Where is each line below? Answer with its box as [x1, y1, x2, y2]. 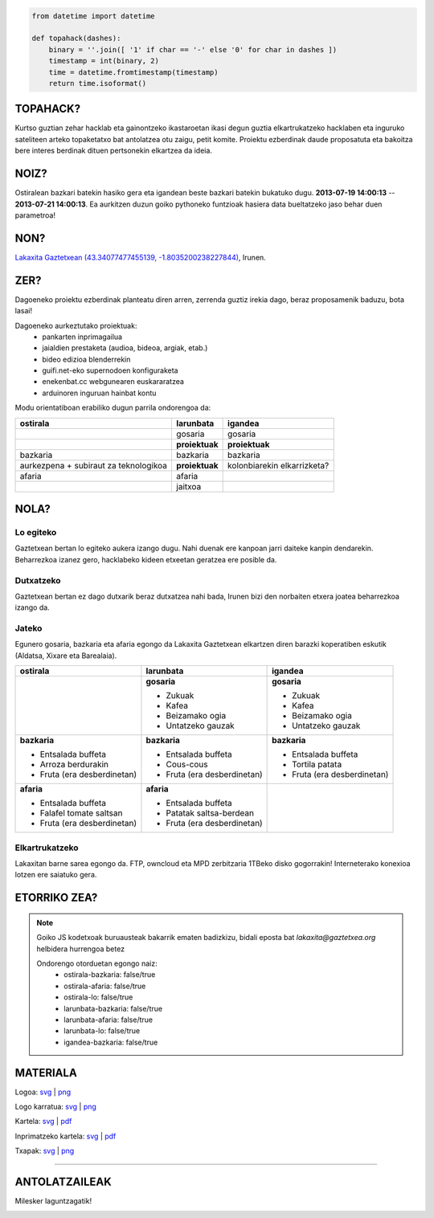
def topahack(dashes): [31, 34, 121, 43]
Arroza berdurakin [39, 759, 108, 770]
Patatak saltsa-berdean [166, 807, 255, 819]
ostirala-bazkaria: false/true [63, 970, 156, 979]
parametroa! [14, 210, 56, 220]
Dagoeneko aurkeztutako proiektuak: [14, 321, 137, 330]
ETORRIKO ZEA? [14, 891, 98, 905]
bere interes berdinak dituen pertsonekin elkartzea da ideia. [14, 145, 213, 156]
